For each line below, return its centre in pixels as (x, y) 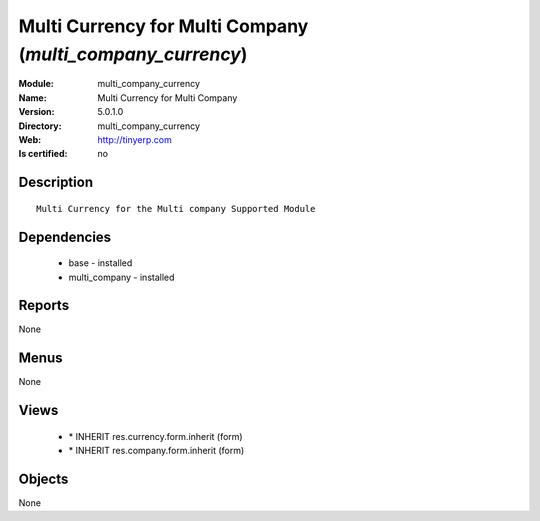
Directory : (40, 126)
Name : (32, 97)
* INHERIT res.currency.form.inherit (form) (156, 436)
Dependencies (65, 236)
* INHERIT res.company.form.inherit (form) (156, 451)
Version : (36, 112)
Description (56, 182)
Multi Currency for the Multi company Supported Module (176, 208)
